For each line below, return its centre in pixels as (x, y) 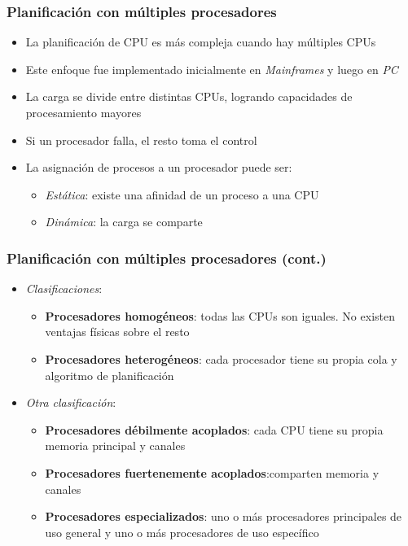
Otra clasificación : (71, 402)
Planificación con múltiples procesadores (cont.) (167, 258)
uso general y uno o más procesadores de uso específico (182, 532)
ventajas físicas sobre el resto (117, 332)
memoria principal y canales (115, 446)
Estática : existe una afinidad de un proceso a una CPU (182, 194)
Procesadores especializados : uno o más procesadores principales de (224, 516)
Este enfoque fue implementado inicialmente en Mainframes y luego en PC (212, 69)
